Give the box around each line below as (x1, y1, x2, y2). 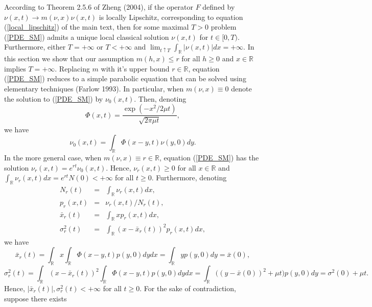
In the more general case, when (4, 152, 102, 162)
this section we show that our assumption (4, 53, 134, 64)
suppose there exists (4, 293, 67, 303)
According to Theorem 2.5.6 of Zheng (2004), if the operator (4, 2, 193, 12)
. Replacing (55, 63, 90, 74)
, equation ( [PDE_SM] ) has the (159, 152, 259, 162)
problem (211, 21, 237, 32)
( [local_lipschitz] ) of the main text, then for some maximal (4, 21, 189, 32)
